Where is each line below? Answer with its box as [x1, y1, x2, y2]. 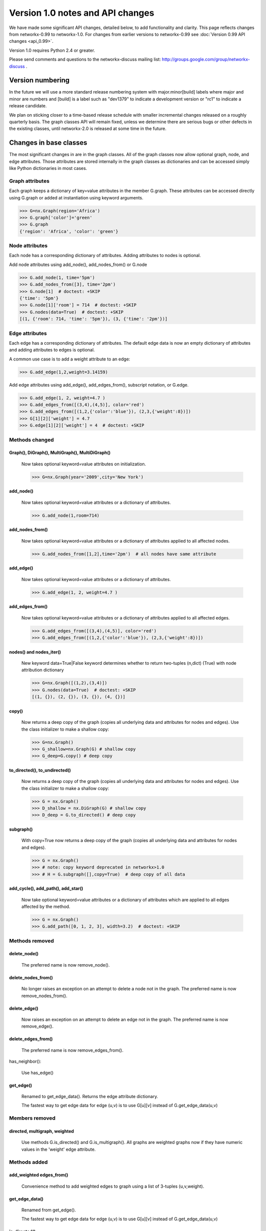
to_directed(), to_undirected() [9, 767, 71, 773]
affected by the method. [21, 904, 70, 909]
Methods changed [9, 436, 54, 443]
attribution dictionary [21, 667, 64, 673]
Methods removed [9, 937, 54, 944]
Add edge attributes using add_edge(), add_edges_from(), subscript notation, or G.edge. [9, 382, 189, 388]
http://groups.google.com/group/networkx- [162, 57, 250, 63]
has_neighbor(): [9, 1059, 41, 1065]
